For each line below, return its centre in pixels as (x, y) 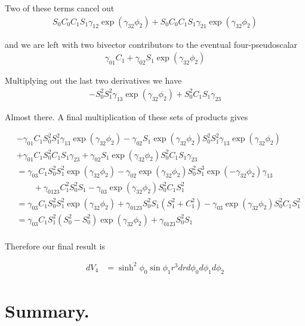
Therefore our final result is (55, 246)
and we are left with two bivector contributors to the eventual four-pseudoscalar (151, 44)
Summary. (47, 310)
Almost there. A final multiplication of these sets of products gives (127, 116)
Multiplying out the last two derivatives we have (93, 80)
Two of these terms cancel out (60, 8)
